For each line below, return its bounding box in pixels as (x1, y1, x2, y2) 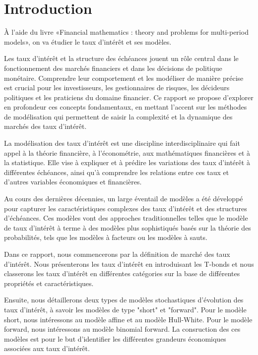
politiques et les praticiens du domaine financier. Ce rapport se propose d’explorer (4, 92, 254, 102)
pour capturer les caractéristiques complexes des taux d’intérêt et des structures (4, 203, 247, 213)
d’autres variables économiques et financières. (4, 177, 142, 187)
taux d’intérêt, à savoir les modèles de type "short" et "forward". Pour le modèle (4, 304, 247, 314)
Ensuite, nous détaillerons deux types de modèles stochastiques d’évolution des (4, 295, 244, 305)
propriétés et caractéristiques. (4, 278, 94, 288)
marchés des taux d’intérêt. (4, 121, 87, 131)
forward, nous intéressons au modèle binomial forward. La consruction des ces (4, 324, 241, 334)
